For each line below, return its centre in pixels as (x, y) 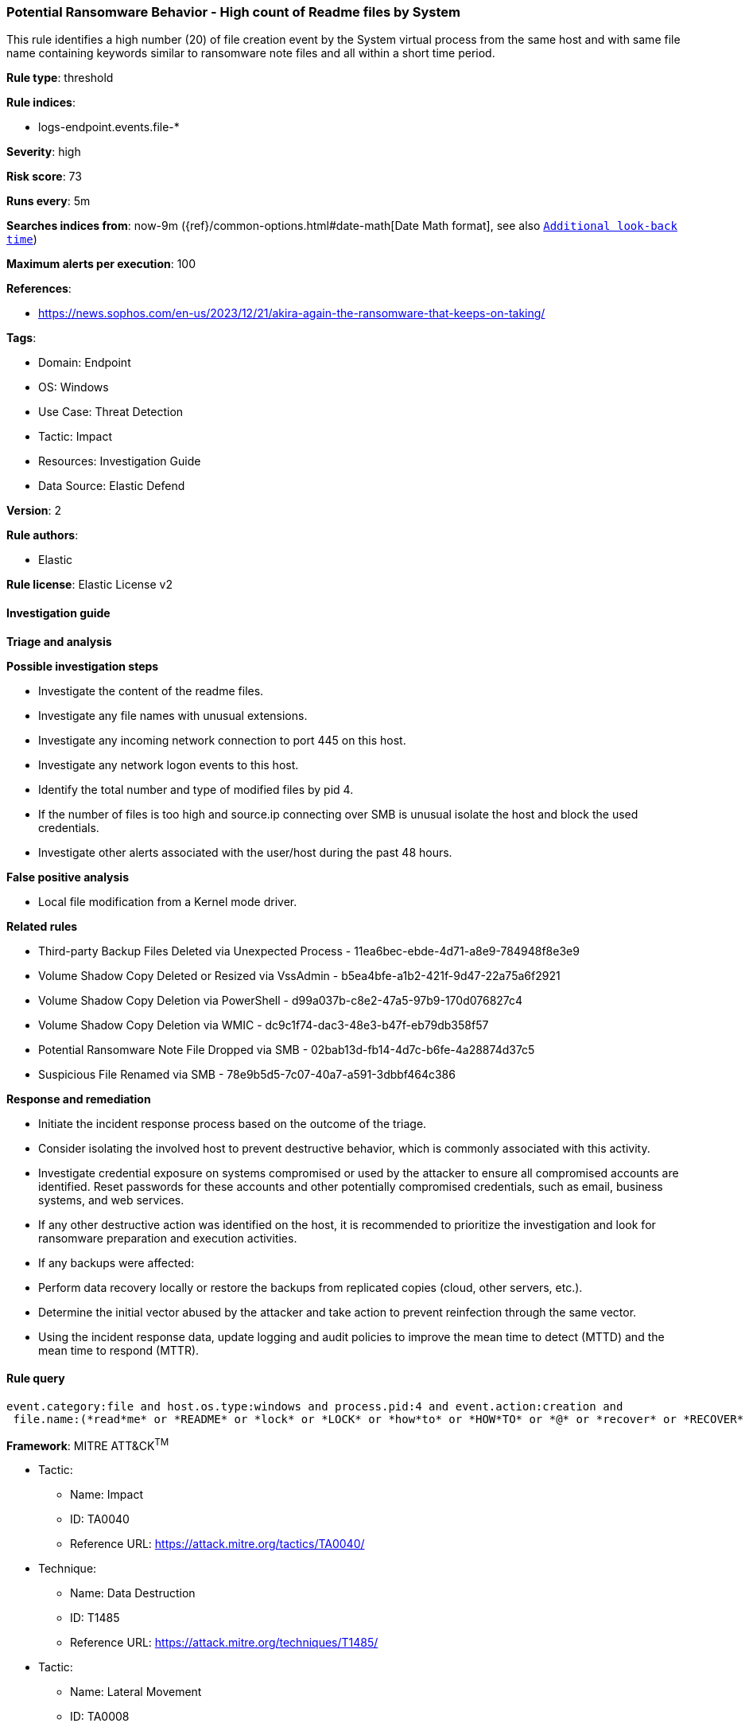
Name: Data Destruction (133, 1593)
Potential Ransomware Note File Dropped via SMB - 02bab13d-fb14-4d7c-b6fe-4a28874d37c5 (287, 1049)
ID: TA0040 (100, 1519)
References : (39, 289)
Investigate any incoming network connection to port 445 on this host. (222, 740)
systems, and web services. (111, 1200)
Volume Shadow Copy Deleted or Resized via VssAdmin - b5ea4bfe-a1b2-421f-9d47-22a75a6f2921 (299, 975)
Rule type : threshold (60, 78)
